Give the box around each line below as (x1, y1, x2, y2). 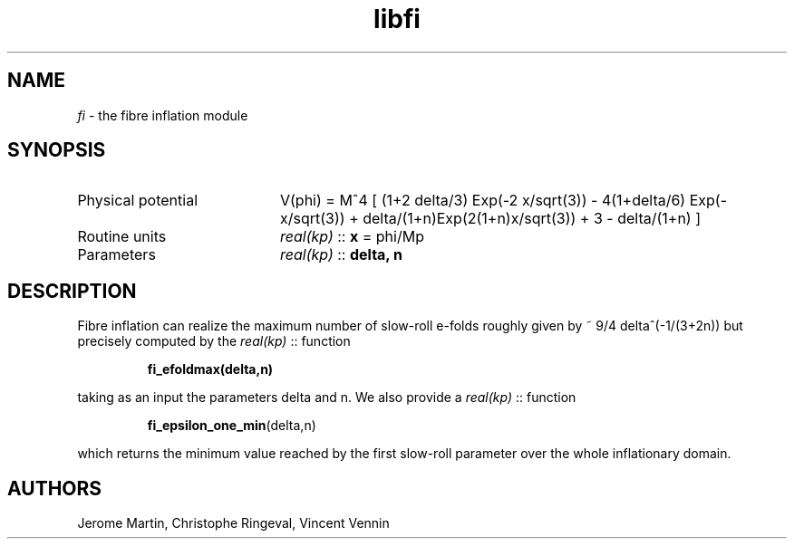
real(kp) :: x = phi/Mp (279, 227, 424, 246)
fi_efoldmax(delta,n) (147, 361, 274, 378)
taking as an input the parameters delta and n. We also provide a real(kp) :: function (77, 389, 576, 406)
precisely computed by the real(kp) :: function (77, 333, 351, 350)
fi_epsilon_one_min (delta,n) (147, 417, 316, 434)
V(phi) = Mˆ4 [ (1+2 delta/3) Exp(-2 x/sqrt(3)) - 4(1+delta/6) (279, 191, 686, 210)
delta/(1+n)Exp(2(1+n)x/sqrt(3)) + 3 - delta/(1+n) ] (363, 209, 702, 228)
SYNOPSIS (7, 139, 106, 162)
